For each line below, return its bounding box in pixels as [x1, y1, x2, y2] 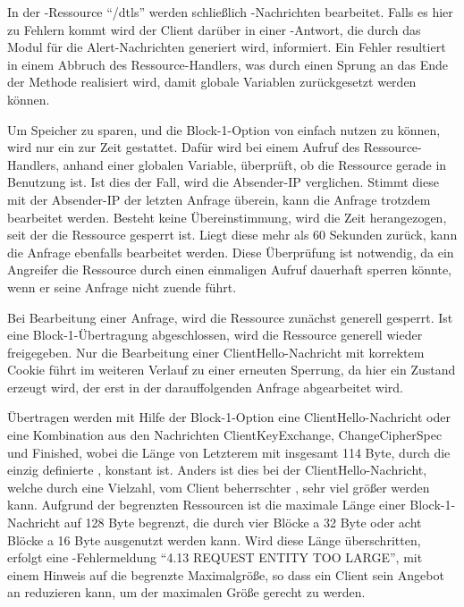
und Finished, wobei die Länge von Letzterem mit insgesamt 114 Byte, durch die [7, 443, 451, 461]
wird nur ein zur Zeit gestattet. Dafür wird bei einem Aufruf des [7, 138, 360, 156]
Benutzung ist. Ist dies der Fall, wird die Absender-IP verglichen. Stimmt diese [7, 173, 439, 191]
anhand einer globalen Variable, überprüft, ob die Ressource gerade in [63, 155, 447, 173]
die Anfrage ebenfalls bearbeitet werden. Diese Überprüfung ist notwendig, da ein [7, 242, 454, 261]
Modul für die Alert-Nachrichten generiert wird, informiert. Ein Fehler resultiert [7, 38, 446, 56]
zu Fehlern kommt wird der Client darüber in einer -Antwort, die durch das [7, 20, 421, 38]
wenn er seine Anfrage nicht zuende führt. [7, 277, 237, 296]
